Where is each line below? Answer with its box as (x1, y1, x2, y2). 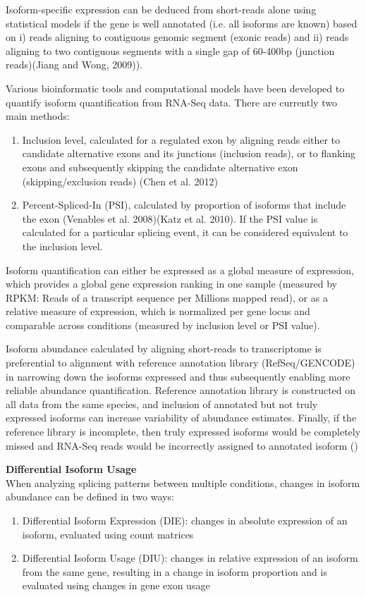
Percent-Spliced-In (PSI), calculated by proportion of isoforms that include (22, 197, 346, 212)
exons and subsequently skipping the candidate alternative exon (22, 159, 298, 174)
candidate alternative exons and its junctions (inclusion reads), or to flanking (22, 146, 356, 161)
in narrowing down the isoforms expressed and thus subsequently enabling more (6, 369, 350, 383)
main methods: (6, 109, 70, 123)
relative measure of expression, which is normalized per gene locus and (6, 304, 310, 319)
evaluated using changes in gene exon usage (22, 578, 210, 593)
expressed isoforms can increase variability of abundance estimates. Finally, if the (6, 410, 357, 425)
